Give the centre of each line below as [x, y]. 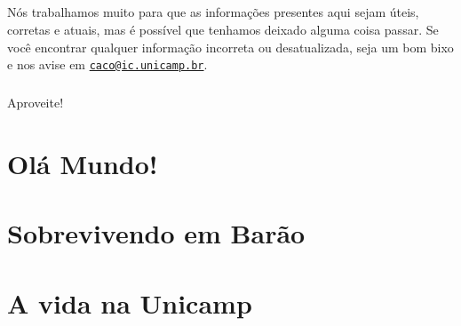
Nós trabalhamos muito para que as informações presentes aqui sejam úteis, [213, 12]
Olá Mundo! [83, 163]
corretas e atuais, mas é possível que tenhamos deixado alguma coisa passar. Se [223, 29]
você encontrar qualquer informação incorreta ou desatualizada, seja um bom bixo [230, 47]
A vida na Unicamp [130, 302]
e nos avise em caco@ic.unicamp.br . [107, 64]
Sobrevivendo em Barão [156, 233]
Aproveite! [36, 103]
